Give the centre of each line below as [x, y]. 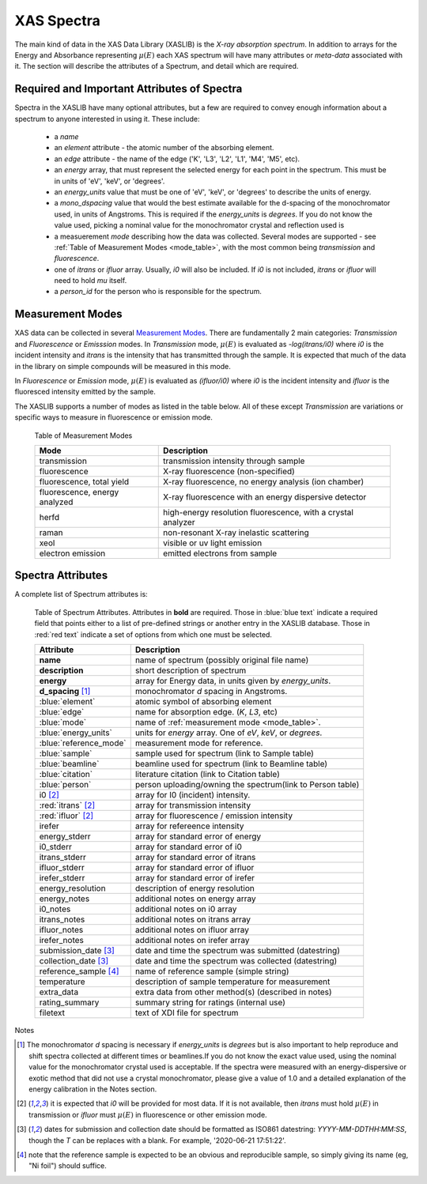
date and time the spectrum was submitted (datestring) [237, 950]
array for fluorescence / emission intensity [213, 816]
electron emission [72, 553]
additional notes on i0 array [186, 909]
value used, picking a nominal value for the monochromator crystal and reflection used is [199, 225]
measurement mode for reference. [199, 743]
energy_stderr [65, 836]
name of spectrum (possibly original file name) [222, 660]
